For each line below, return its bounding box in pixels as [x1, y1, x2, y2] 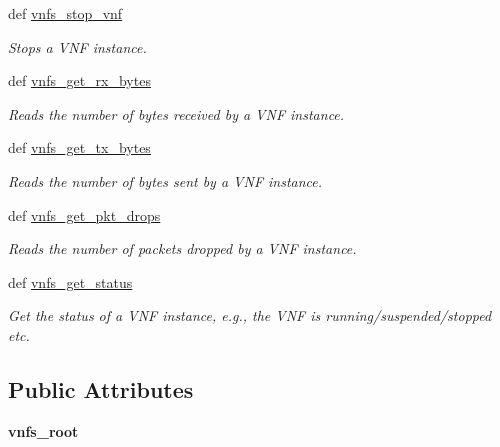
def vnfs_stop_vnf [8, 3, 123, 23]
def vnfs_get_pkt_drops [8, 204, 161, 225]
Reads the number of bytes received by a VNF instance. [8, 103, 345, 124]
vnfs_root [8, 420, 79, 441]
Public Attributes [8, 373, 194, 404]
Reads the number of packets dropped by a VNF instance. [8, 238, 357, 259]
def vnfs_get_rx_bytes [8, 70, 151, 91]
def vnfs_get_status [8, 271, 133, 292]
